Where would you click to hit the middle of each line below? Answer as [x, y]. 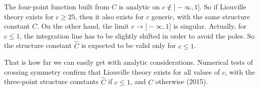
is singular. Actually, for [210, 26]
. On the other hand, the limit [83, 26]
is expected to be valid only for [129, 45]
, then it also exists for [109, 16]
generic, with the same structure [201, 16]
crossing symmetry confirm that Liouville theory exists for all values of [112, 71]
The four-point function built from [57, 6]
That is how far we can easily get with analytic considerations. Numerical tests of [129, 62]
